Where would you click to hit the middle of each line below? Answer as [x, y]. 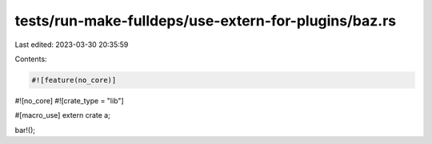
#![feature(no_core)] [74, 80]
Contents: [31, 59]
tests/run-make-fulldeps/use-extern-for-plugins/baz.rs [206, 21]
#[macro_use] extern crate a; [63, 115]
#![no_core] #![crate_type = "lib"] [69, 100]
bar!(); [25, 130]
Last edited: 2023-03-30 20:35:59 [72, 45]
